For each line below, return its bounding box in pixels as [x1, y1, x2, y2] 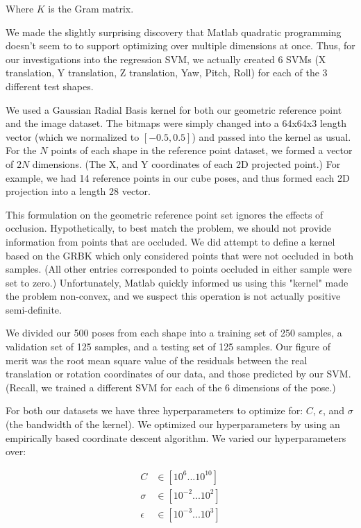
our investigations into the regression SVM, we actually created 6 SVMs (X [6, 51, 326, 66]
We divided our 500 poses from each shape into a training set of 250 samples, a [6, 325, 342, 340]
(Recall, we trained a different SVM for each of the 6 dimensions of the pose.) [6, 380, 336, 394]
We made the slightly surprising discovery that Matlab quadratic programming [6, 24, 342, 39]
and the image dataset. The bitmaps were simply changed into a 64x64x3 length [6, 116, 347, 130]
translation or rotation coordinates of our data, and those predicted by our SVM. [6, 366, 351, 381]
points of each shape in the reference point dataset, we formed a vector [51, 143, 353, 157]
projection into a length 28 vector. [6, 184, 151, 198]
